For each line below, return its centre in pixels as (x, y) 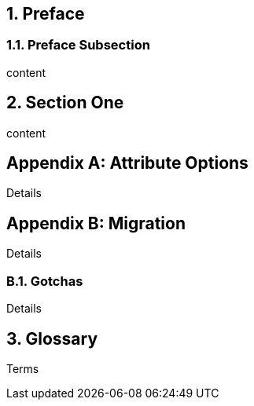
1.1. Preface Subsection (78, 45)
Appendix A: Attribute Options (127, 163)
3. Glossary (52, 338)
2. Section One (65, 103)
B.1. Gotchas (45, 281)
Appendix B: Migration (96, 223)
